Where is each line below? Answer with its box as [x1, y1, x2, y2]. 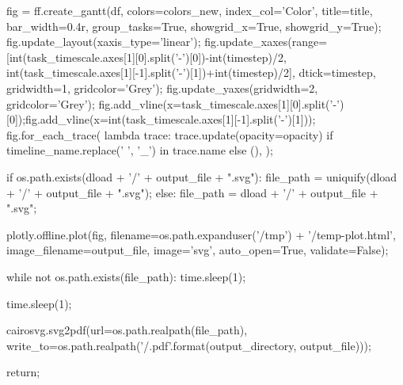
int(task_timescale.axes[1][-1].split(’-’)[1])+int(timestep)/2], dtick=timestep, [6, 64, 376, 81]
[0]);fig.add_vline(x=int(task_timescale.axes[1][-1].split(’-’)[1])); [6, 111, 316, 128]
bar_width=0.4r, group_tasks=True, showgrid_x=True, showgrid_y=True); [6, 17, 382, 34]
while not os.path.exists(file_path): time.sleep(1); [6, 268, 246, 284]
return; [6, 364, 40, 380]
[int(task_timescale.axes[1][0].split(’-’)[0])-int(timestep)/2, [6, 48, 287, 65]
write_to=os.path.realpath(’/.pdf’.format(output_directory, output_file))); [6, 337, 371, 353]
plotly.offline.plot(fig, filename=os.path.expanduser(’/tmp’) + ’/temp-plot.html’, [6, 226, 396, 242]
